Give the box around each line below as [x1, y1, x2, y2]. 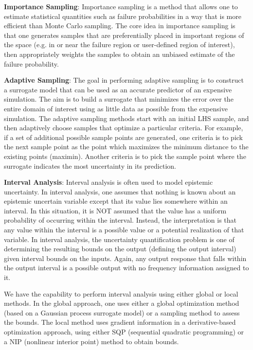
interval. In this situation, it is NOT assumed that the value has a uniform [4, 205, 227, 215]
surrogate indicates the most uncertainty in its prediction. [4, 160, 176, 171]
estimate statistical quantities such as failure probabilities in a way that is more [4, 11, 241, 21]
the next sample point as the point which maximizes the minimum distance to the [4, 141, 249, 152]
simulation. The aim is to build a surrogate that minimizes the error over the [4, 94, 234, 104]
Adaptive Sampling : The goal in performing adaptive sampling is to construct [4, 75, 244, 85]
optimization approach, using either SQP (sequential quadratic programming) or [4, 327, 244, 336]
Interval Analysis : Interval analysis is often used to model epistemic [4, 177, 213, 187]
